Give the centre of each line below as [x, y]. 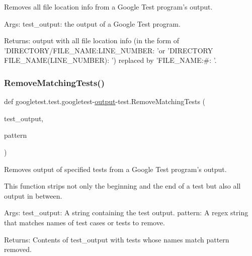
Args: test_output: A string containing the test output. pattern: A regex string [126, 212]
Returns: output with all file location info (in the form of [92, 40]
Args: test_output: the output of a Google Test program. [92, 23]
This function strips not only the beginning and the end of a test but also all [122, 186]
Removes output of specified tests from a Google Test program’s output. [115, 169]
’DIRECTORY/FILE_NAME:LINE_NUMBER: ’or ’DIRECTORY [109, 50]
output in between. [33, 195]
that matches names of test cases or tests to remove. [85, 222]
